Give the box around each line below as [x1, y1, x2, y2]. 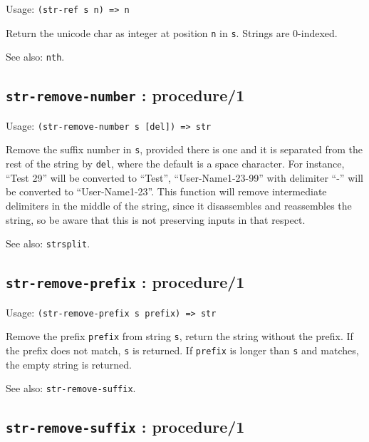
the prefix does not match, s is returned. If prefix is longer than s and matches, [6, 342, 359, 357]
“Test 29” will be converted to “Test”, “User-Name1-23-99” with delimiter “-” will [6, 170, 363, 185]
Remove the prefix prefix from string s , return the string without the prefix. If [6, 329, 353, 344]
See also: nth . [6, 49, 65, 64]
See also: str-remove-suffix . [6, 381, 136, 396]
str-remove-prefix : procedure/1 [6, 271, 245, 293]
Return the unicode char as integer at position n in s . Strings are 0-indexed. [6, 25, 338, 40]
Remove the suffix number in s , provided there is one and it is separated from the [6, 142, 363, 157]
